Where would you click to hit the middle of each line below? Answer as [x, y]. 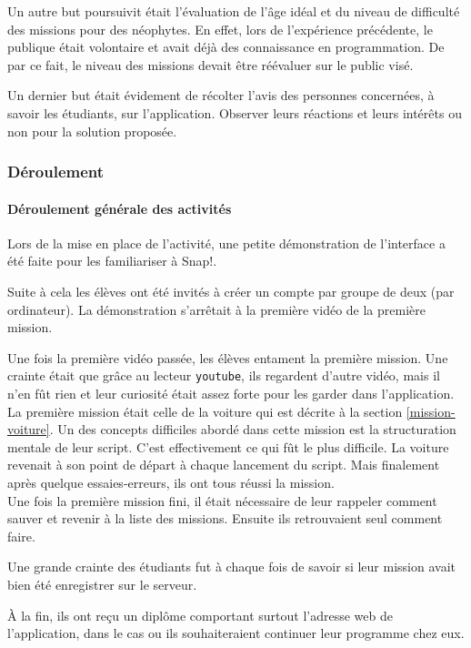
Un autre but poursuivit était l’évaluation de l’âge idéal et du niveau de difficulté [234, 11]
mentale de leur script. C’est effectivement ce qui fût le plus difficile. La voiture [228, 446]
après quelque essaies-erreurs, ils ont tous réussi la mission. [171, 482]
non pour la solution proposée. [92, 131]
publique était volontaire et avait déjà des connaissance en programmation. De [226, 47]
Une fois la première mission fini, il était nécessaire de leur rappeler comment [222, 500]
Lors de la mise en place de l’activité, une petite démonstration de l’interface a [226, 243]
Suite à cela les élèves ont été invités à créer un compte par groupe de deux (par [231, 291]
